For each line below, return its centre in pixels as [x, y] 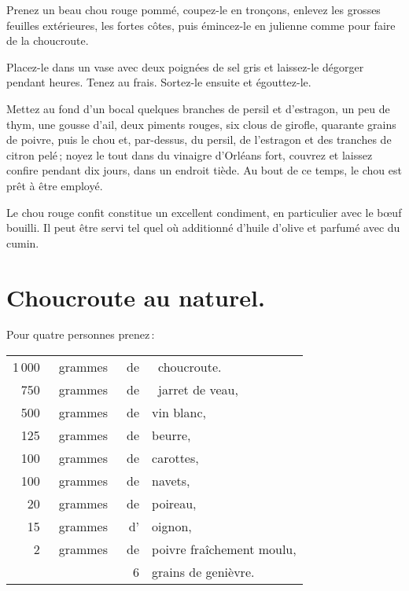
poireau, [174, 504]
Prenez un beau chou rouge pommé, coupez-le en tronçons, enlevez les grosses [193, 9]
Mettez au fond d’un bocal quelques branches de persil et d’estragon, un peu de [198, 108]
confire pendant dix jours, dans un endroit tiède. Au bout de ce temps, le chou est [204, 170]
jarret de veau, [198, 390]
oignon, [172, 527]
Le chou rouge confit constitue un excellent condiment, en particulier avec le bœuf [204, 212]
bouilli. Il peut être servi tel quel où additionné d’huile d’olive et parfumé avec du [203, 228]
